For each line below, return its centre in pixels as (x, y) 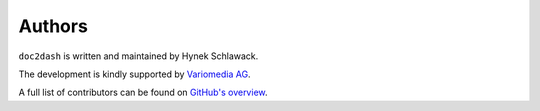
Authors (53, 26)
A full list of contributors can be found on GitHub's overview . (143, 92)
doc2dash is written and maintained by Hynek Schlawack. (138, 56)
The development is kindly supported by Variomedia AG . (134, 74)
